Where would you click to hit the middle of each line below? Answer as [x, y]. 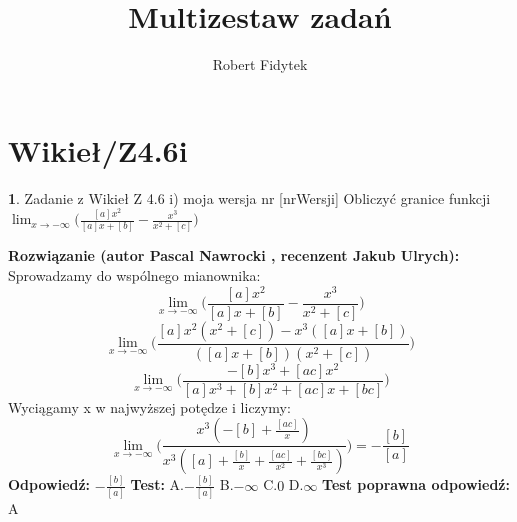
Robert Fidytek [260, 64]
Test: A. [157, 484]
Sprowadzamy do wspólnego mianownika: [134, 275]
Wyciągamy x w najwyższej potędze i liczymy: [149, 406]
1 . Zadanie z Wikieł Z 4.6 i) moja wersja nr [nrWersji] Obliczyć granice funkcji [249, 197]
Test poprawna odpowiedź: [416, 484]
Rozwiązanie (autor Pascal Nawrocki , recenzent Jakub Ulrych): [234, 255]
